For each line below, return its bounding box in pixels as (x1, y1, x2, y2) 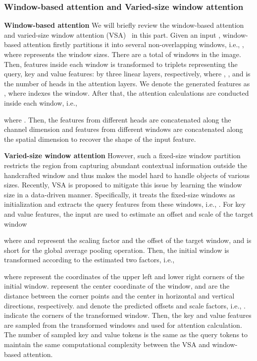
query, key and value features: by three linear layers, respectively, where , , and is (4, 68, 251, 79)
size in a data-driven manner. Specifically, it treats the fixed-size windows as (4, 189, 235, 199)
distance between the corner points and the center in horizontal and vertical (4, 291, 235, 301)
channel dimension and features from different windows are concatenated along (4, 124, 243, 134)
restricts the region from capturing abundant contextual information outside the (4, 160, 247, 170)
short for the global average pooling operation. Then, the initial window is (4, 244, 229, 255)
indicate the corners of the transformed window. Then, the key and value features (4, 310, 252, 320)
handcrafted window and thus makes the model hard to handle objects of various (4, 170, 250, 180)
